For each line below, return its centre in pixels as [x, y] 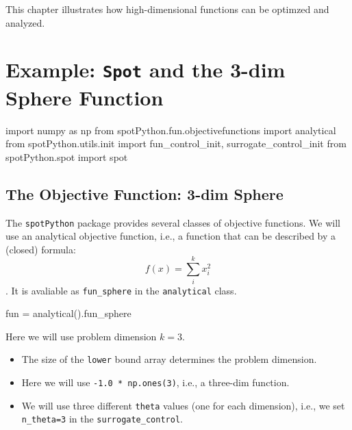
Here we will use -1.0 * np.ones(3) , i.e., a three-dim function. [155, 382]
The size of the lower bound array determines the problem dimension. [169, 359]
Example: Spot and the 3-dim [146, 69]
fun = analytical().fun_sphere [68, 313]
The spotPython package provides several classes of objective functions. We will [173, 222]
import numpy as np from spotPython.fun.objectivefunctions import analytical [171, 130]
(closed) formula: [41, 249]
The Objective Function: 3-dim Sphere [144, 193]
